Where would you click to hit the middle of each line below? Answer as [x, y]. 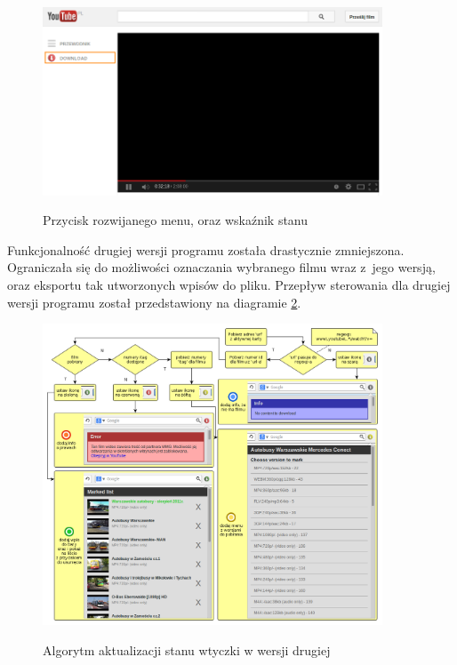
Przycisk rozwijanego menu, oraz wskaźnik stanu [176, 220]
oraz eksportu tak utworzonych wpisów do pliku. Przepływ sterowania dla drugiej [229, 285]
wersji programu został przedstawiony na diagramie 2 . [154, 302]
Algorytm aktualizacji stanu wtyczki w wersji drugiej [187, 649]
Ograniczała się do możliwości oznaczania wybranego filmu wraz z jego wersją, [221, 267]
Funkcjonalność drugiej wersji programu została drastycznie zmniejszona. [206, 249]
